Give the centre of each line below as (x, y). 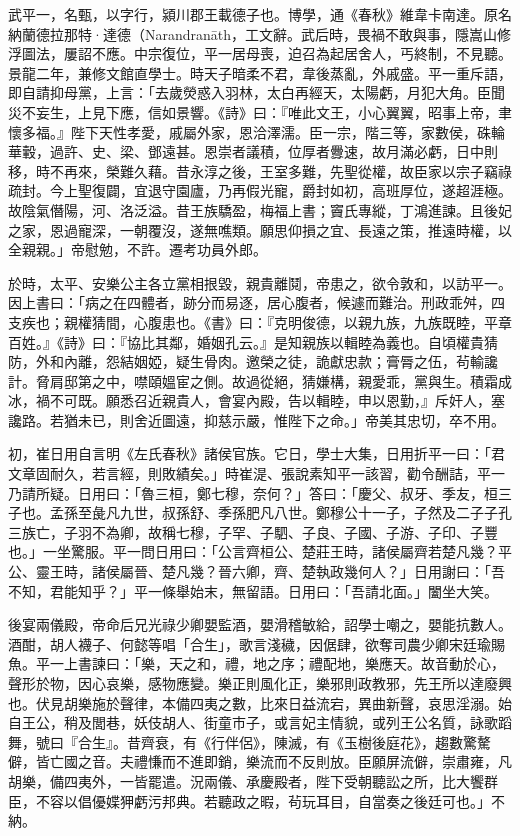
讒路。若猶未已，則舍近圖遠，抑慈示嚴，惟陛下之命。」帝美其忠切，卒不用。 (256, 419)
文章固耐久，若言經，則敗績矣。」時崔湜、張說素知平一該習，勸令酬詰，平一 (256, 473)
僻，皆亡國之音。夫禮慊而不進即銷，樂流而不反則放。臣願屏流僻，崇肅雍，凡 (260, 761)
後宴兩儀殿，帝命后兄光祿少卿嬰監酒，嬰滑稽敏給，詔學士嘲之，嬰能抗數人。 (260, 624)
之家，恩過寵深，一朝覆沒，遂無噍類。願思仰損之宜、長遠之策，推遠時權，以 (260, 229)
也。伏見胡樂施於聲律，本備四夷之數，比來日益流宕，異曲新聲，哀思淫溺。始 (260, 702)
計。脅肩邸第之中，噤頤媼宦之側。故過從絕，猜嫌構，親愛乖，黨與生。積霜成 (260, 380)
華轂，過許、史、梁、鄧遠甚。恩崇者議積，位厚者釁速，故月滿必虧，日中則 (253, 151)
